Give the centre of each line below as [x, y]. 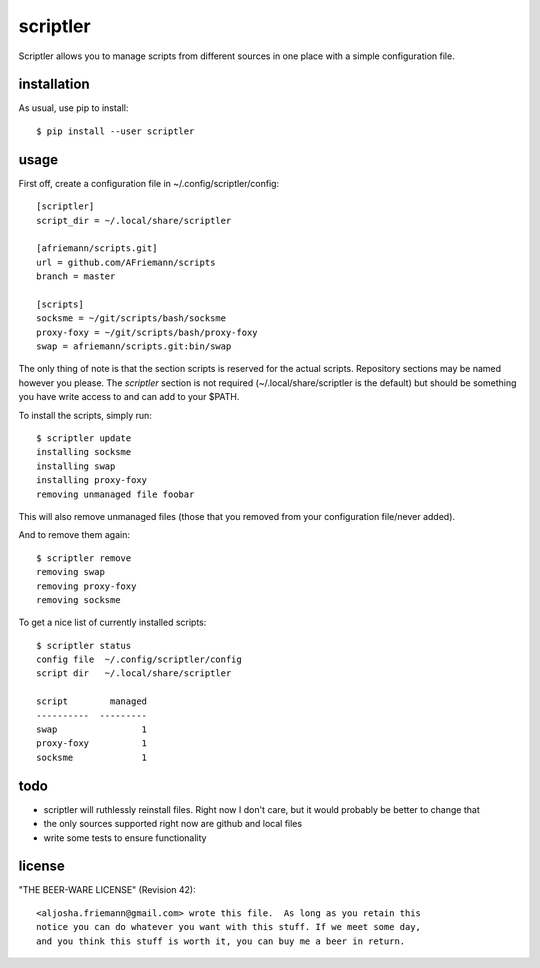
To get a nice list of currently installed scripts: [112, 622]
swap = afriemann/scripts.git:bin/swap [134, 346]
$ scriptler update [84, 438]
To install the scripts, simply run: [85, 415]
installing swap [76, 466]
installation [54, 84]
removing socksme [78, 599]
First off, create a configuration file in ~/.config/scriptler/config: [149, 183]
